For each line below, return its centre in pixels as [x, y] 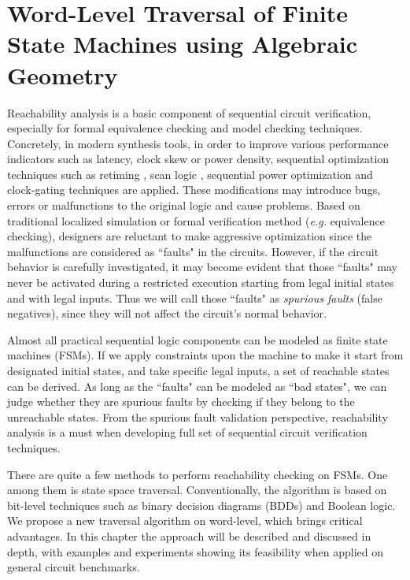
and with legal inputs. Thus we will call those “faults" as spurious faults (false [195, 297]
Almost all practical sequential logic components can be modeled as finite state [198, 339]
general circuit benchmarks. [74, 567]
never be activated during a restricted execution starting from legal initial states [201, 283]
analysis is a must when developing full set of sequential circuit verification [187, 432]
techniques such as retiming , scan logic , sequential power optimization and [190, 174]
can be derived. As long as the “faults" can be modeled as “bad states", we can [197, 386]
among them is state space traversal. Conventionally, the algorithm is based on [197, 490]
